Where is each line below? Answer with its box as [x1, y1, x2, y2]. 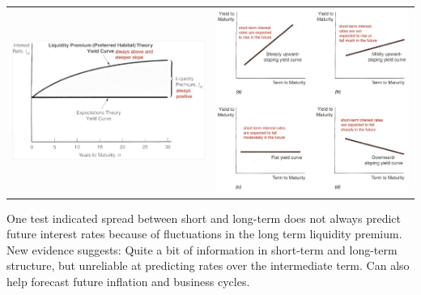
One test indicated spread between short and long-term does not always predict [6, 209, 402, 226]
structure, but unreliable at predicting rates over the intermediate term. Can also [6, 257, 410, 274]
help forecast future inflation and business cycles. [6, 272, 250, 289]
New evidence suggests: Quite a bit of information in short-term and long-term [6, 241, 398, 258]
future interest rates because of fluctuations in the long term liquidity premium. [6, 225, 402, 242]
